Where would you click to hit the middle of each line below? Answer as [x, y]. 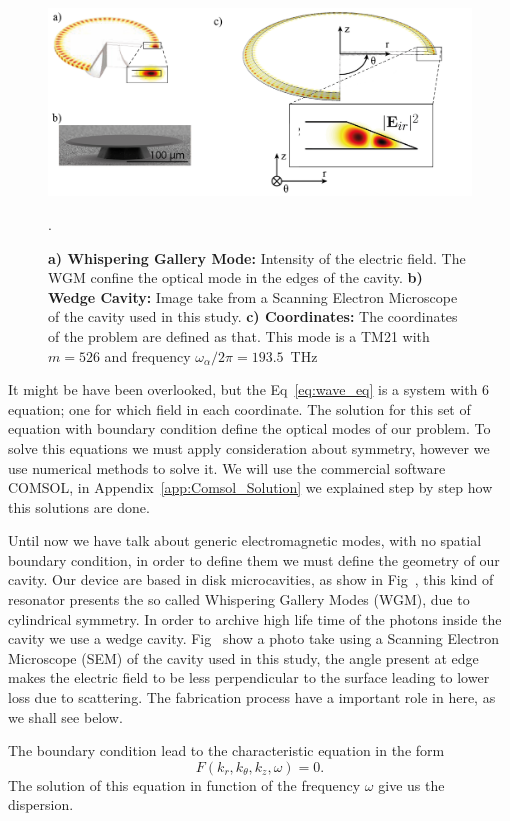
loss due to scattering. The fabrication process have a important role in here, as [252, 697]
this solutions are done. [79, 506]
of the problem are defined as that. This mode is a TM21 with [239, 335]
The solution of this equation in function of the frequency [184, 784]
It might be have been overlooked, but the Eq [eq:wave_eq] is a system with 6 [249, 389]
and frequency [147, 355]
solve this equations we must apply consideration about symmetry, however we [249, 447]
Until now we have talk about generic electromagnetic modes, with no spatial [245, 540]
